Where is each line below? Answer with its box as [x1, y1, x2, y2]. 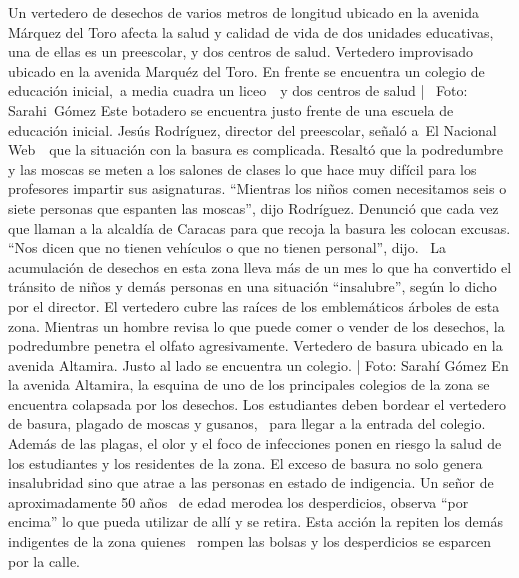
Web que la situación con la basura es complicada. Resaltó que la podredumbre [8, 139, 503, 160]
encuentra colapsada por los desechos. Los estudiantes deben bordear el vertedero [8, 393, 506, 414]
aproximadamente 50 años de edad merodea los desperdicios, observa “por [8, 491, 469, 512]
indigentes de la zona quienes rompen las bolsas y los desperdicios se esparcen [8, 531, 492, 552]
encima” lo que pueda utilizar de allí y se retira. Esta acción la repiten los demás [8, 511, 503, 532]
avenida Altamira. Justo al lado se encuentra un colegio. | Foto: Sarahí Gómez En [8, 354, 509, 375]
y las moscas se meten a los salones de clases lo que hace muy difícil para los [8, 158, 477, 179]
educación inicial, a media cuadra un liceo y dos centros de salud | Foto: [8, 80, 468, 101]
